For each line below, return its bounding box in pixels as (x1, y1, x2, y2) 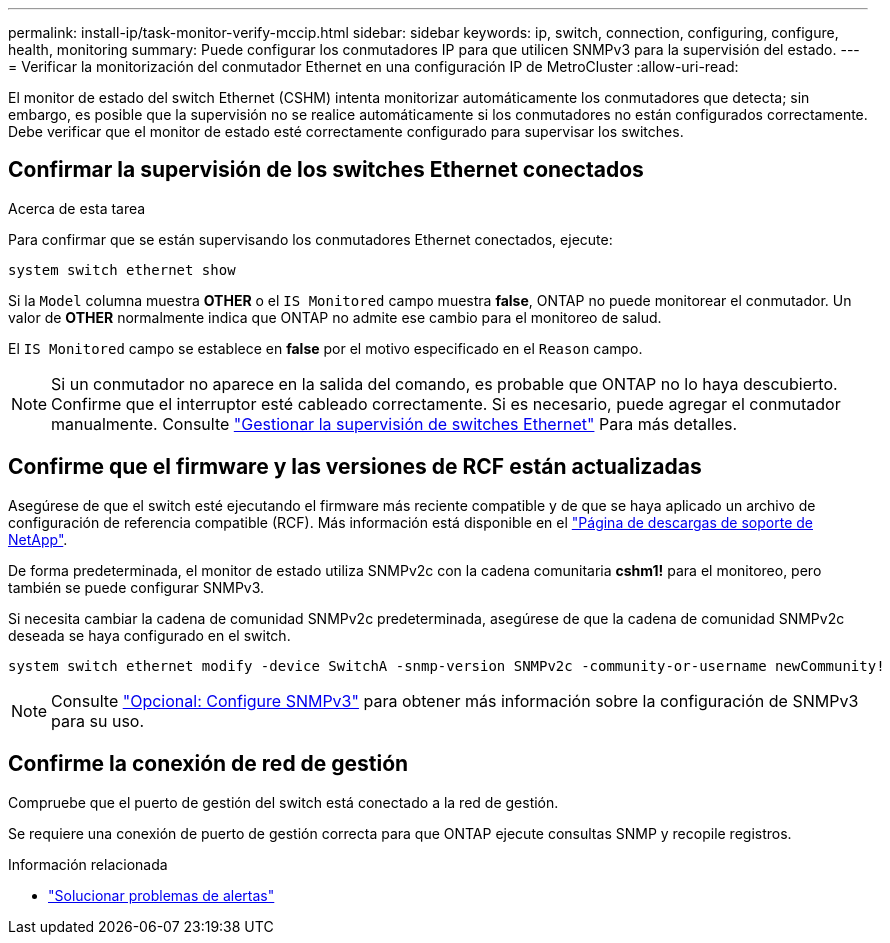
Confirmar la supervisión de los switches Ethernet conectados (8, 157, 644, 183)
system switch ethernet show (8, 261, 236, 278)
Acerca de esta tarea (8, 199, 146, 217)
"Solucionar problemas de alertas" (48, 886, 275, 904)
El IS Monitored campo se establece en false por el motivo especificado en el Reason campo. (8, 339, 643, 357)
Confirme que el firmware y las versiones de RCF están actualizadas (8, 454, 702, 480)
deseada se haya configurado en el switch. (8, 626, 291, 644)
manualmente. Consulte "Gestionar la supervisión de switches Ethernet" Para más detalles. (51, 413, 738, 434)
